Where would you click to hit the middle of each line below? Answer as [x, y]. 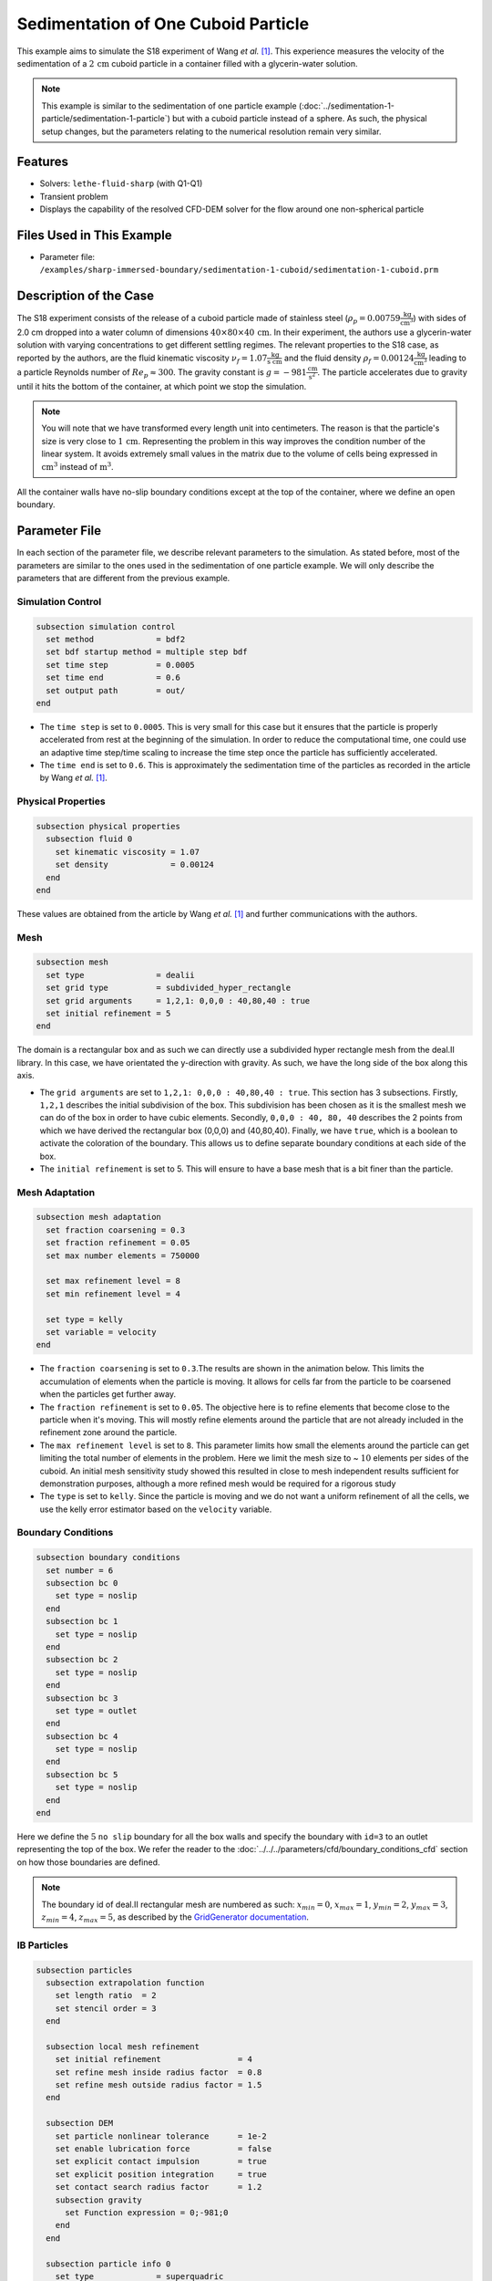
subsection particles [84, 1970]
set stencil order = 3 [106, 2008]
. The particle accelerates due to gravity [393, 372]
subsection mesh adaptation [98, 1217]
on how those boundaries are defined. [88, 1862]
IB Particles [42, 1945]
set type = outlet [96, 1710]
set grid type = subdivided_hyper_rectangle [169, 988]
